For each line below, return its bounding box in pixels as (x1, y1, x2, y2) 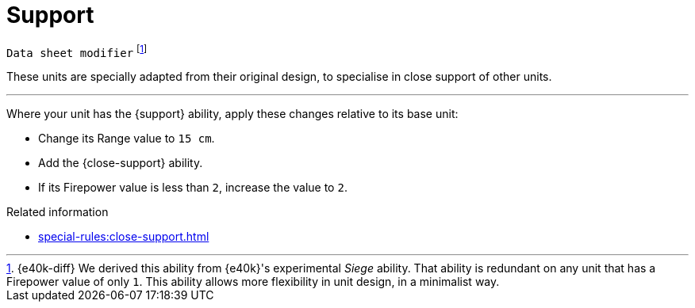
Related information (6, 205, 109, 219)
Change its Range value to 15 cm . (38, 131, 215, 146)
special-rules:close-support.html (38, 230, 209, 244)
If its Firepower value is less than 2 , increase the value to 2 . (38, 181, 347, 195)
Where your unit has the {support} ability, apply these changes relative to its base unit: (6, 107, 459, 121)
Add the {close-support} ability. (38, 156, 203, 170)
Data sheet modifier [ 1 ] (6, 43, 148, 59)
